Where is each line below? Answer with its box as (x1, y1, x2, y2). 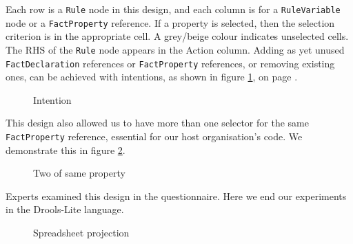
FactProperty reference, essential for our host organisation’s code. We (6, 129, 303, 143)
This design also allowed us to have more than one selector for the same (6, 115, 309, 130)
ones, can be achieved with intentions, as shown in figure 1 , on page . (6, 69, 298, 84)
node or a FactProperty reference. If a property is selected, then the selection (6, 15, 335, 30)
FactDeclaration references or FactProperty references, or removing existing (6, 56, 335, 70)
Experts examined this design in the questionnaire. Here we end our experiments (6, 188, 347, 203)
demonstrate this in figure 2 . (6, 142, 125, 157)
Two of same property (33, 166, 125, 180)
